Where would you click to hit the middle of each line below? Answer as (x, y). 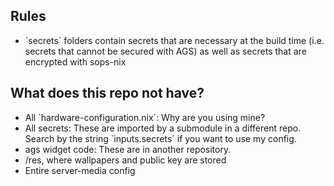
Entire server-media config (80, 170)
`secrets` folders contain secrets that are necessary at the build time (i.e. (174, 40)
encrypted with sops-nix (75, 61)
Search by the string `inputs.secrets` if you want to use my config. (160, 138)
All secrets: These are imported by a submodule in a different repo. (163, 128)
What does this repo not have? (107, 93)
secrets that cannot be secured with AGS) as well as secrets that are (165, 51)
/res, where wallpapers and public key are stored (125, 160)
